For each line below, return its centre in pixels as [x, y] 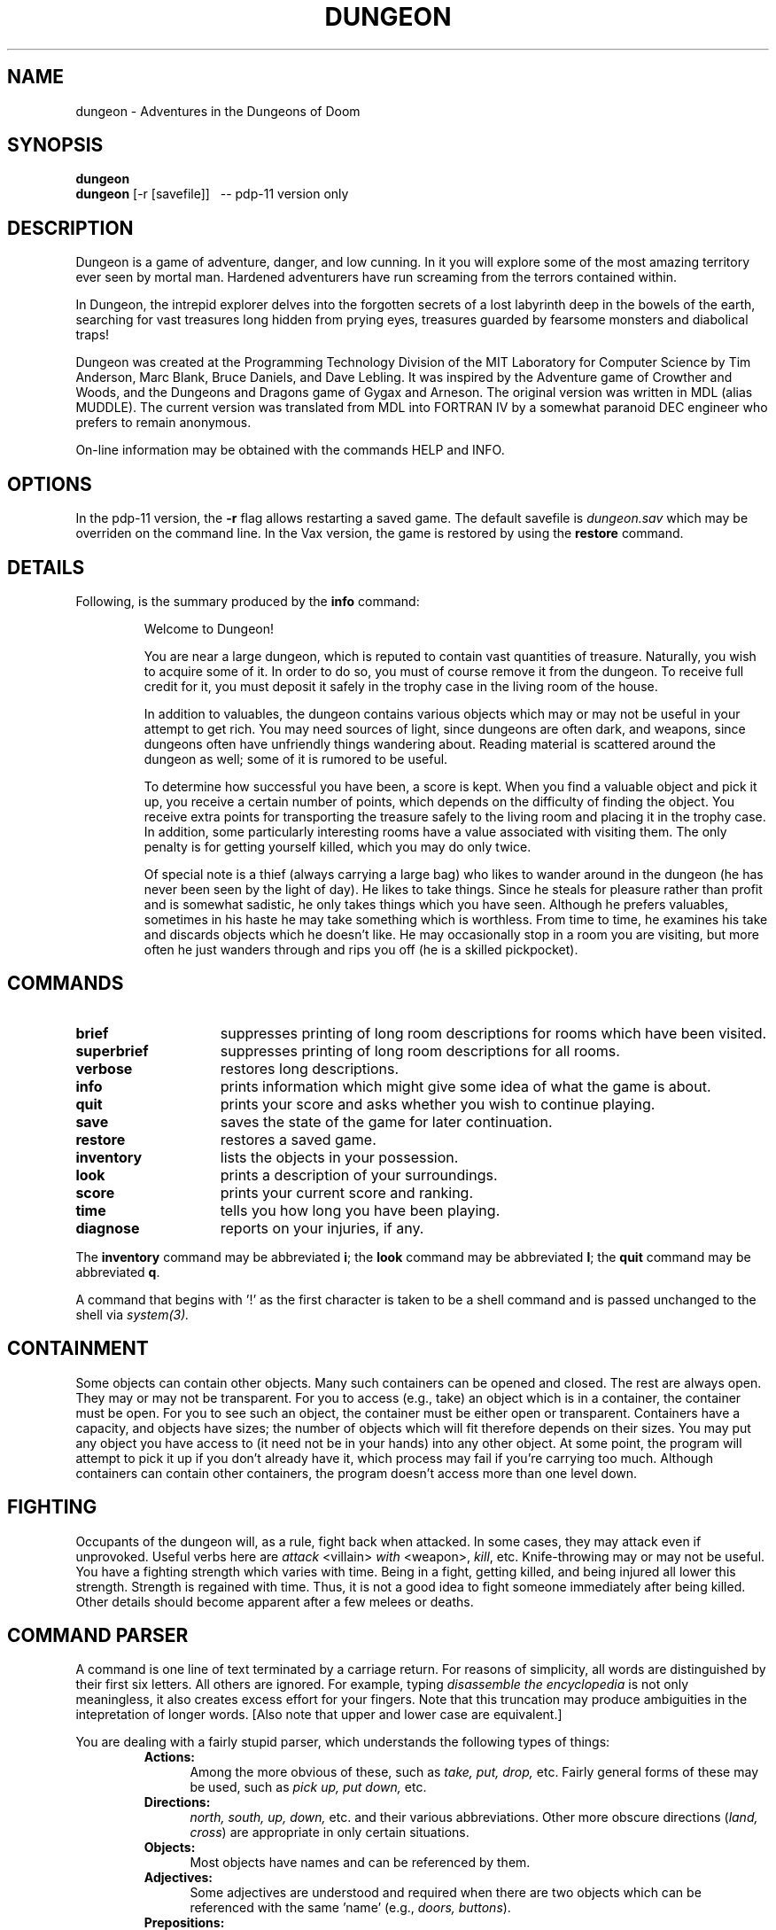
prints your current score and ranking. [347, 1192]
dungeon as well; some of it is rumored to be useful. [296, 759]
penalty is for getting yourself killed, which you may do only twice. [338, 846]
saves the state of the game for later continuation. [386, 1121]
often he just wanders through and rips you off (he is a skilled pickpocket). [361, 949]
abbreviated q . [118, 1272]
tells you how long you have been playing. [360, 1210]
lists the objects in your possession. [339, 1157]
